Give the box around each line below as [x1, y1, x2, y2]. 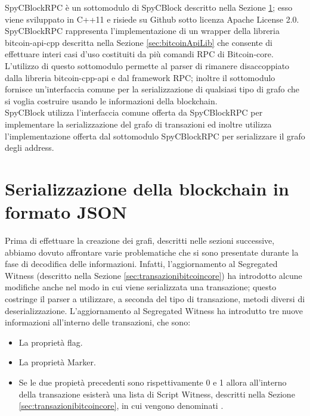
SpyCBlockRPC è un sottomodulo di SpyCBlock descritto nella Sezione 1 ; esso [5, 1, 293, 13]
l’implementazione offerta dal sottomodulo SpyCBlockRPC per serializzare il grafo [5, 129, 305, 142]
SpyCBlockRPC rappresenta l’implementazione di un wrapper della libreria [5, 24, 280, 37]
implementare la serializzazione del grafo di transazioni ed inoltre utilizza [5, 117, 272, 130]
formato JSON [5, 200, 127, 224]
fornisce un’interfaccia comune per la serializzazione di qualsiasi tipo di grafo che [5, 83, 300, 95]
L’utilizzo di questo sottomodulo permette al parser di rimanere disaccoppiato [5, 59, 290, 72]
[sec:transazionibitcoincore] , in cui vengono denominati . [18, 399, 224, 412]
